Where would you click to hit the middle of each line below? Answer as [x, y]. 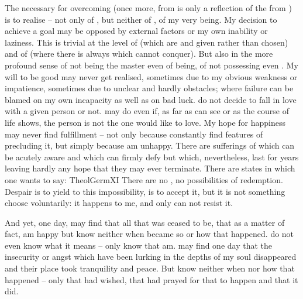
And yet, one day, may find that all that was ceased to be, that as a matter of [145, 222]
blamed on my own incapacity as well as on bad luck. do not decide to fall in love [151, 99]
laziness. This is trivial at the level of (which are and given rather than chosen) [147, 42]
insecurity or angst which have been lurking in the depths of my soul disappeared [151, 257]
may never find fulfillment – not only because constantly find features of [134, 134]
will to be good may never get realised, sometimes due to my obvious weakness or [151, 76]
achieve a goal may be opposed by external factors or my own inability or [136, 31]
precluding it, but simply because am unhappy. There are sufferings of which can [150, 145]
